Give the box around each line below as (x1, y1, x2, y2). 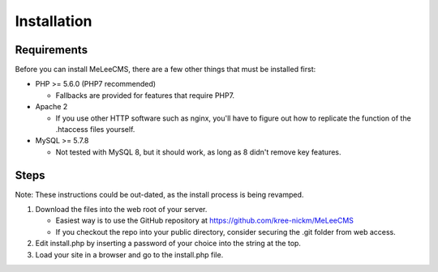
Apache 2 (35, 102, 68, 112)
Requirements (15, 43, 88, 57)
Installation (15, 12, 92, 30)
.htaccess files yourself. (55, 125, 135, 134)
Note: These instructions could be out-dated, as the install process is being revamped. (15, 189, 304, 199)
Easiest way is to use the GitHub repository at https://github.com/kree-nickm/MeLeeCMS (55, 215, 354, 226)
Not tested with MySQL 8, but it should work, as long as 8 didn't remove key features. (55, 147, 341, 157)
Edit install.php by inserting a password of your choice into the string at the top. (35, 239, 302, 249)
